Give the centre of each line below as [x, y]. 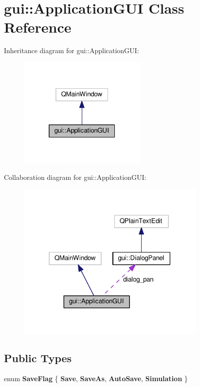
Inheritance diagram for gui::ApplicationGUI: [72, 50]
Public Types [38, 358]
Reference [38, 27]
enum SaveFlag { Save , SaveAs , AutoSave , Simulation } [96, 378]
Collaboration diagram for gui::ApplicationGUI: [75, 177]
